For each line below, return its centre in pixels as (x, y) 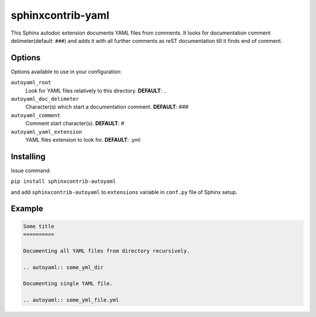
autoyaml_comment (36, 115)
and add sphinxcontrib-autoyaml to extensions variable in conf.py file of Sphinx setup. (124, 192)
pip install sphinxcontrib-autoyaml (63, 181)
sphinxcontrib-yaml (60, 15)
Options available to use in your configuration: (66, 71)
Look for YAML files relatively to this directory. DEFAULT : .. (96, 90)
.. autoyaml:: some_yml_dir (63, 267)
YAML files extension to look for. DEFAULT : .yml (83, 139)
